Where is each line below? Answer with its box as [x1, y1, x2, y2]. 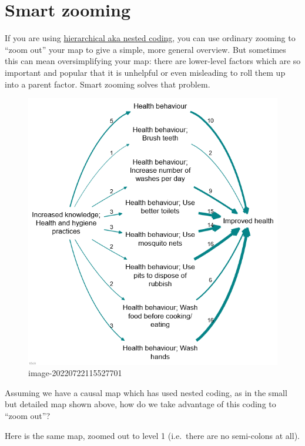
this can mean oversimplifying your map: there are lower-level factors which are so [5, 55, 301, 67]
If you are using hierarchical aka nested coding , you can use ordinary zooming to [5, 32, 296, 44]
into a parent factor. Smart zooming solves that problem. [5, 78, 210, 90]
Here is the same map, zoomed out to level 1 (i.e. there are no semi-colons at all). [5, 429, 300, 441]
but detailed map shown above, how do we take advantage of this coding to [5, 398, 276, 410]
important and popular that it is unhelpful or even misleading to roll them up [5, 66, 286, 78]
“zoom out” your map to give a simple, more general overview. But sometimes [5, 43, 286, 55]
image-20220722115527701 [28, 367, 122, 379]
